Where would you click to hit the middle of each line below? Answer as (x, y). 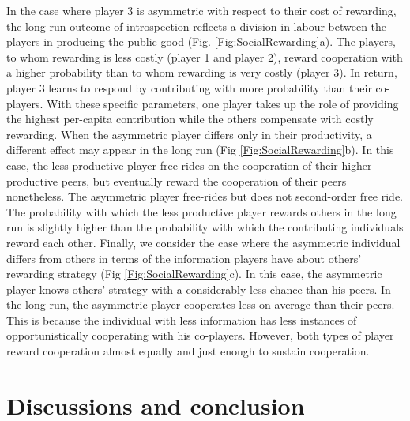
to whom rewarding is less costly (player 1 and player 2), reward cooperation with (205, 56)
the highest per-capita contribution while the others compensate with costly (190, 119)
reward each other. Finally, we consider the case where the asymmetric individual (203, 242)
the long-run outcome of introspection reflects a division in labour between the (197, 26)
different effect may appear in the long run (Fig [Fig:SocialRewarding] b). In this (200, 150)
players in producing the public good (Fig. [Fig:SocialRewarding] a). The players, (201, 41)
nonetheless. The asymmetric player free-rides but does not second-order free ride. (205, 196)
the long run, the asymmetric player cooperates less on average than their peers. (201, 304)
